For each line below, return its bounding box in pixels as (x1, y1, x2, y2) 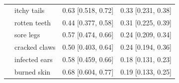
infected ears (14, 54, 53, 65)
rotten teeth (14, 17, 51, 27)
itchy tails (14, 4, 45, 15)
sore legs (14, 29, 40, 40)
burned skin (14, 66, 51, 77)
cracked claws (14, 42, 56, 52)
